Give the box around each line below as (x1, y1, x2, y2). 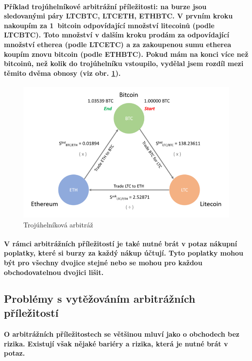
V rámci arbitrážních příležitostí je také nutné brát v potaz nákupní (4, 238, 237, 248)
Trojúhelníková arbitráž (23, 219, 93, 229)
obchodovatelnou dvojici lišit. (4, 267, 104, 277)
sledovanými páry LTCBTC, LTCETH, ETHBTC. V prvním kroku (4, 11, 233, 21)
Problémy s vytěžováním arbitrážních (4, 291, 196, 306)
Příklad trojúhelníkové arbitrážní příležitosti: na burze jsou (4, 1, 207, 11)
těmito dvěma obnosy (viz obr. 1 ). (4, 68, 121, 78)
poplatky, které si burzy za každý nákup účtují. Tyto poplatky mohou (4, 248, 243, 258)
